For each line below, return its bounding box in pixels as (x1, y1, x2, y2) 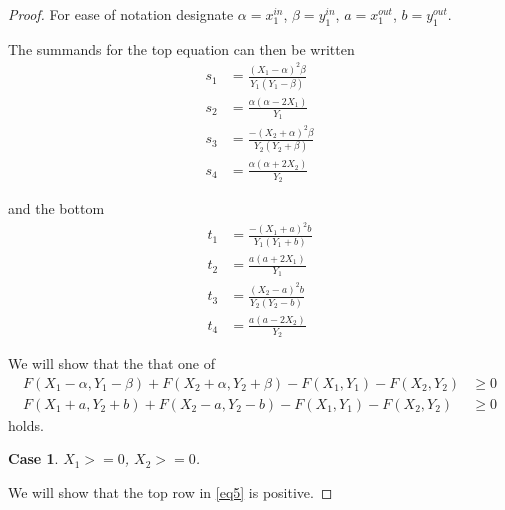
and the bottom (8, 197, 105, 218)
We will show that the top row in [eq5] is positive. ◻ (8, 482, 333, 503)
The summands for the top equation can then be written (8, 38, 355, 59)
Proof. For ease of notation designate (8, 4, 234, 24)
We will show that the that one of (8, 353, 215, 374)
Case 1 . (8, 448, 59, 469)
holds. (8, 414, 44, 435)
